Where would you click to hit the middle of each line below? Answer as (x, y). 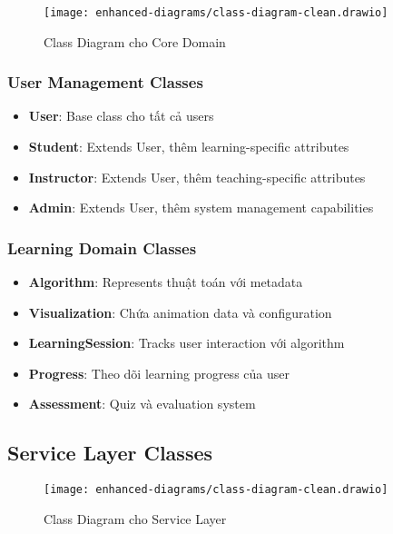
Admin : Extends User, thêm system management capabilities (201, 208)
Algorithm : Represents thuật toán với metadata (166, 282)
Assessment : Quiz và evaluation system (142, 404)
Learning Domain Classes (102, 247)
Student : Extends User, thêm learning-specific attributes (189, 147)
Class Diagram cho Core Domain (135, 41)
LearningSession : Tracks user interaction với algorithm (187, 343)
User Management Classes (105, 82)
